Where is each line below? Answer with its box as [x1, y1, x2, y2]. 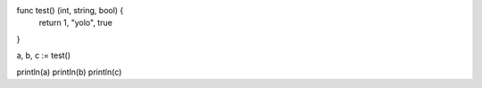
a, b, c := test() [16, 50, 71, 61]
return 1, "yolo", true [38, 18, 113, 28]
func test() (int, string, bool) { [16, 5, 124, 15]
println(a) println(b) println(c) [16, 67, 122, 77]
